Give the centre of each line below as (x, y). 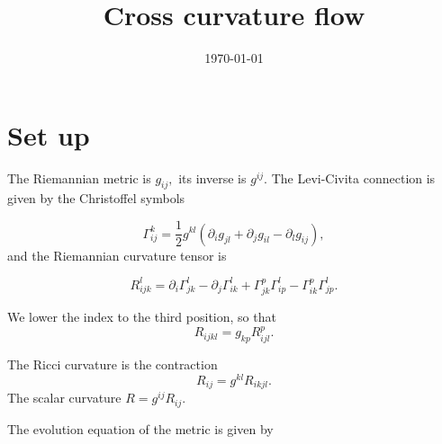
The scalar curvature (64, 398)
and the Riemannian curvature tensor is (117, 255)
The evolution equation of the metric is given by (140, 428)
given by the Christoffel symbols (96, 198)
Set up (49, 134)
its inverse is (212, 178)
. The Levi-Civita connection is (350, 178)
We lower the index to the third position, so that (142, 317)
